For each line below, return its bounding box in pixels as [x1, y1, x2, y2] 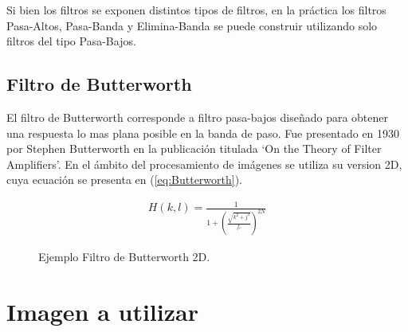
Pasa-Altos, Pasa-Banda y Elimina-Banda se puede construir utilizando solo [6, 17, 378, 33]
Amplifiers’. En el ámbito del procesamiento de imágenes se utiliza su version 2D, [6, 155, 402, 172]
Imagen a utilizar [6, 295, 198, 328]
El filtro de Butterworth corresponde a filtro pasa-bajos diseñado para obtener [6, 108, 388, 125]
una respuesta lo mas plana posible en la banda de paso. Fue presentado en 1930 [6, 124, 400, 141]
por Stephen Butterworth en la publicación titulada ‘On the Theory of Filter [6, 140, 382, 157]
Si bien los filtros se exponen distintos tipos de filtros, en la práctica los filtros [6, 2, 386, 18]
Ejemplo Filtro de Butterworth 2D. [38, 248, 210, 265]
